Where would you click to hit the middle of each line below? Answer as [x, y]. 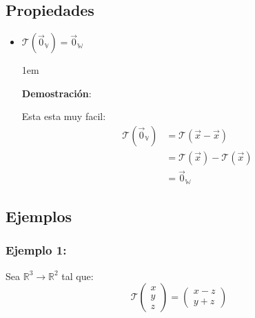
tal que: [78, 276]
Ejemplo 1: [36, 250]
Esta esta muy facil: [64, 116]
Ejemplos [39, 216]
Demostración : [57, 93]
